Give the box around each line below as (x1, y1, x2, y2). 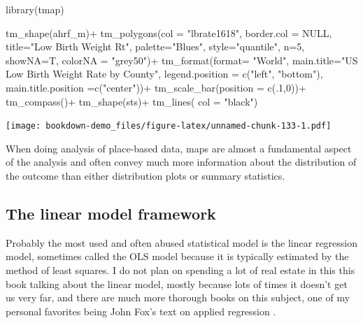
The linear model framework (6, 202, 216, 224)
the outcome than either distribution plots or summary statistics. (6, 168, 285, 182)
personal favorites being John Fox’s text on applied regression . (6, 303, 276, 318)
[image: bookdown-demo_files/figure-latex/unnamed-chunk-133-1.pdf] (6, 121, 332, 131)
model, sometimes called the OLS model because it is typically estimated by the (6, 249, 349, 264)
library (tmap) (6, 2, 64, 16)
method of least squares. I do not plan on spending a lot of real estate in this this (6, 262, 355, 277)
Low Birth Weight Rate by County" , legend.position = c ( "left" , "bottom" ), (6, 66, 323, 81)
